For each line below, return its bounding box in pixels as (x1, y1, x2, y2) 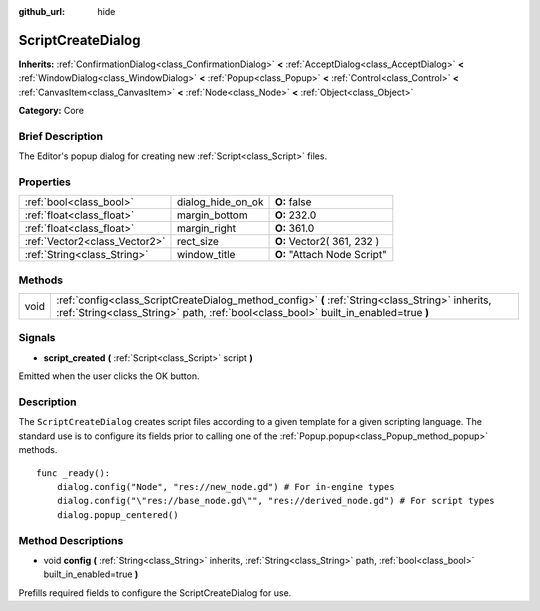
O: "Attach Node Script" (274, 248, 387, 262)
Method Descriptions (18, 533, 124, 547)
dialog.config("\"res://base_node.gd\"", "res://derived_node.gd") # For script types (56, 495, 495, 507)
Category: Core (18, 105, 85, 117)
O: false (274, 195, 312, 209)
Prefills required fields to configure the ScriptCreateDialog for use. (18, 586, 292, 599)
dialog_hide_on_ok (176, 195, 264, 209)
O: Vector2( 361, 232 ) (274, 235, 380, 249)
